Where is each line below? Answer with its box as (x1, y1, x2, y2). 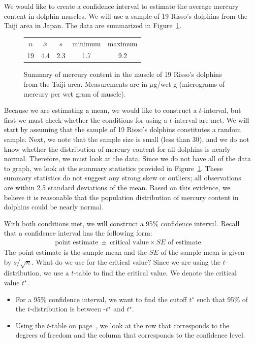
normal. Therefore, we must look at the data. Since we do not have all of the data (4, 153, 251, 164)
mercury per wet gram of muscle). (24, 88, 126, 99)
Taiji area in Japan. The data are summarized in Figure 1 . (4, 20, 182, 31)
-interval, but (201, 105, 241, 115)
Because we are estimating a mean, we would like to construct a (4, 105, 197, 115)
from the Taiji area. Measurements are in (24, 79, 148, 89)
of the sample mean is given (160, 247, 245, 257)
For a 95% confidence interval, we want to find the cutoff (15, 294, 187, 304)
